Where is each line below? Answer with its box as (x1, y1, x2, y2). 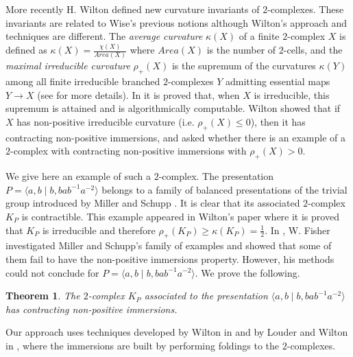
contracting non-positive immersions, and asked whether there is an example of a (5, 130, 345, 144)
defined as (5, 43, 47, 57)
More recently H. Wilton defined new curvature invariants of (5, 2, 260, 16)
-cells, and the (283, 43, 343, 57)
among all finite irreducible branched (5, 74, 160, 89)
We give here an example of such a (5, 169, 151, 183)
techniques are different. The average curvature (5, 29, 203, 43)
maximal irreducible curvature (5, 58, 130, 73)
